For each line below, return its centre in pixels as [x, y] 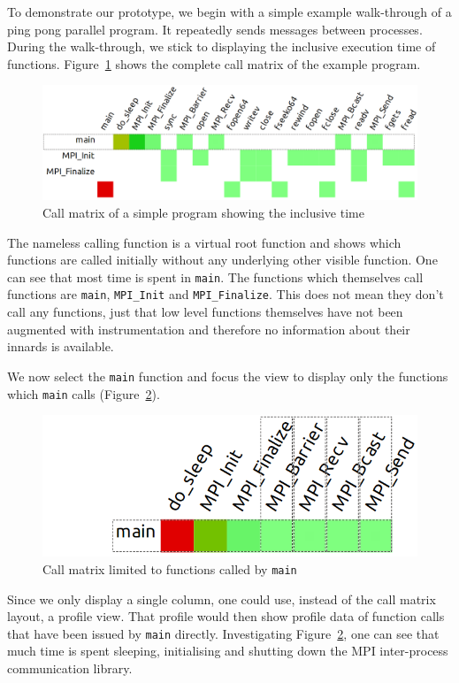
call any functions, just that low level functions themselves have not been [205, 312]
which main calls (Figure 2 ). [84, 393]
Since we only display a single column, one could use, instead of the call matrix [222, 599]
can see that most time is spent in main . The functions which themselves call [215, 276]
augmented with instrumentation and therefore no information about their [209, 329]
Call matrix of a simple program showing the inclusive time [203, 212]
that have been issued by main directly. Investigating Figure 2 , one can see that [223, 633]
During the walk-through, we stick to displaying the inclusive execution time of [222, 46]
